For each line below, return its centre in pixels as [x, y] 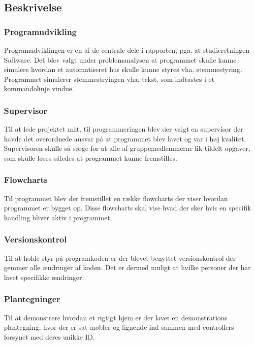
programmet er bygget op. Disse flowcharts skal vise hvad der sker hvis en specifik [127, 208]
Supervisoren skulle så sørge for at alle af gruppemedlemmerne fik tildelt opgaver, [127, 148]
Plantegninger [32, 299]
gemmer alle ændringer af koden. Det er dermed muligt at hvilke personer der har [127, 267]
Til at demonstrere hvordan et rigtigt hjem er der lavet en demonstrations [116, 317]
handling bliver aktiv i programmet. [58, 217]
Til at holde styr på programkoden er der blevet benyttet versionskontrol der [120, 258]
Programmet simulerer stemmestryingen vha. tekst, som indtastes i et [109, 79]
